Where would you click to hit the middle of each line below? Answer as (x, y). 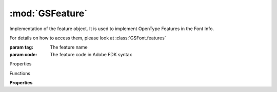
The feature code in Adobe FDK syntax (91, 54)
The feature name (69, 47)
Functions (20, 73)
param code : (23, 54)
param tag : (21, 47)
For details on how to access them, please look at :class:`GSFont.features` (88, 38)
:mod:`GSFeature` (48, 13)
